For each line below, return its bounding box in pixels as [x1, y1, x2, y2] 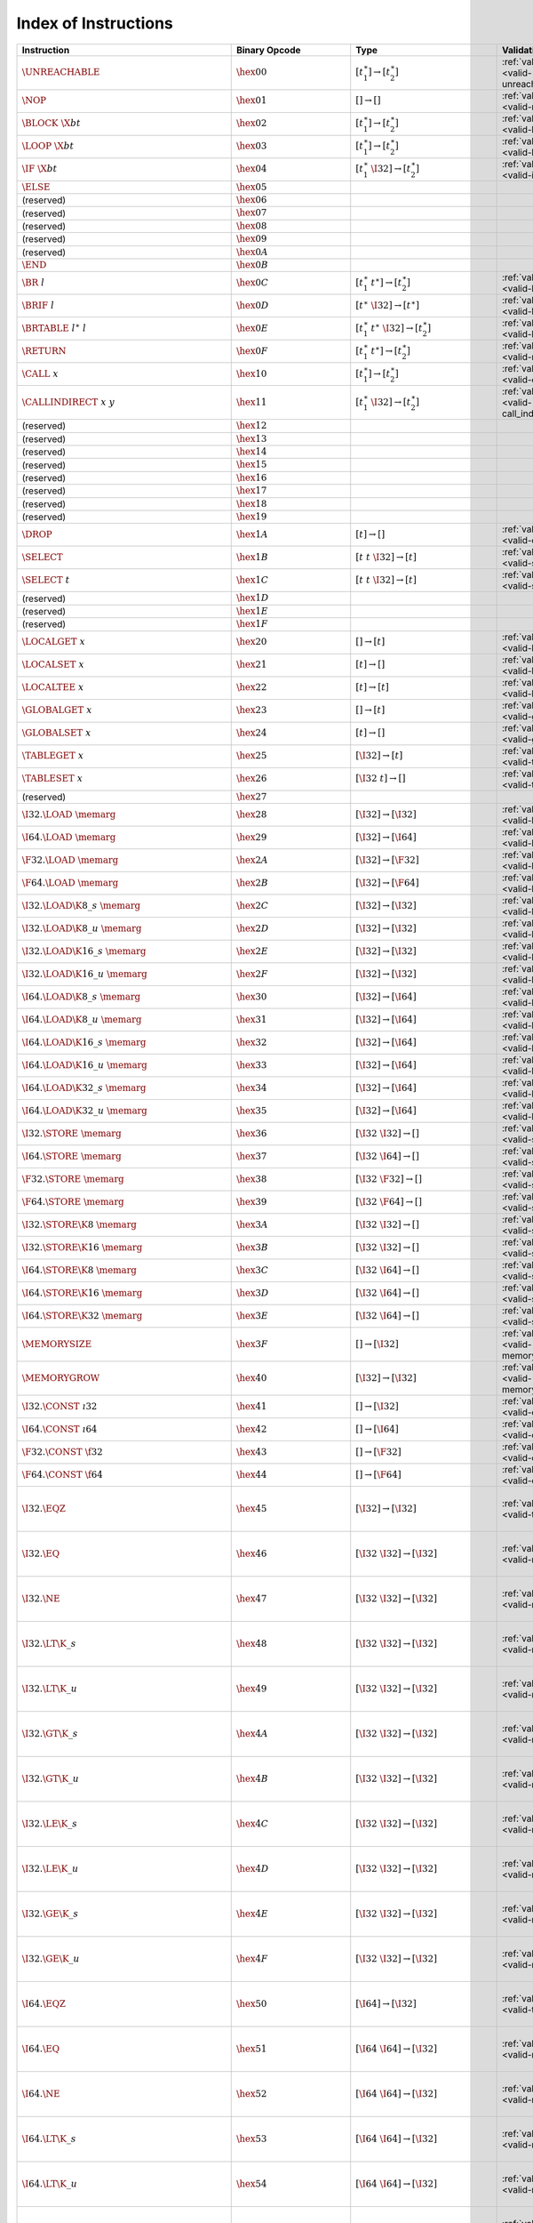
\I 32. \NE [21, 1593, 60, 1604]
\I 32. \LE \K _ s [21, 1818, 78, 1829]
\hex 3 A [235, 1218, 268, 1231]
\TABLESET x [21, 773, 84, 784]
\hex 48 [235, 1637, 267, 1649]
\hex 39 [235, 1196, 267, 1208]
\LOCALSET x [21, 659, 84, 670]
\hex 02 [235, 117, 267, 129]
